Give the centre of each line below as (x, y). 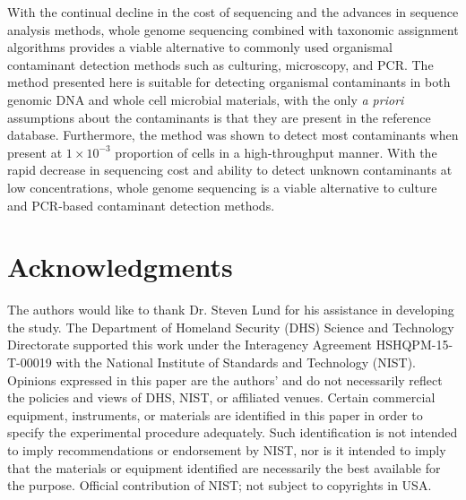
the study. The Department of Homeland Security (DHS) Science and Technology (231, 327)
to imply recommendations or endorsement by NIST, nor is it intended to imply (227, 450)
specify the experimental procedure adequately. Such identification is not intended (233, 432)
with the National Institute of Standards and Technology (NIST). (236, 362)
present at (35, 152)
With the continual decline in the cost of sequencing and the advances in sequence (233, 12)
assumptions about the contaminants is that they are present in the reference (219, 117)
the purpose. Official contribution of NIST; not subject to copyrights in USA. (220, 485)
